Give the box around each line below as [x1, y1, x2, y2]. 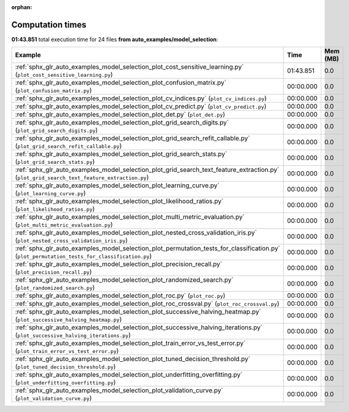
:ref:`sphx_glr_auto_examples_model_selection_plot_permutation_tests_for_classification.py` [15, 244, 280, 253]
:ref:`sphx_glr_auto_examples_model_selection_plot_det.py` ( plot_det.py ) [15, 111, 225, 119]
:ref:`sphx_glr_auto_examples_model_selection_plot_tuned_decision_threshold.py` [15, 355, 251, 363]
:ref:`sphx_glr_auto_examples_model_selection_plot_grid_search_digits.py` [15, 119, 229, 127]
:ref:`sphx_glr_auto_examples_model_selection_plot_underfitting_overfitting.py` [15, 370, 243, 379]
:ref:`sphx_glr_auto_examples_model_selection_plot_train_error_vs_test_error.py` [15, 339, 246, 348]
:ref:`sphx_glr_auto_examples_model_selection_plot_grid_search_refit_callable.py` [15, 134, 250, 142]
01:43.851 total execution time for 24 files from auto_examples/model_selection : [11, 36, 218, 43]
